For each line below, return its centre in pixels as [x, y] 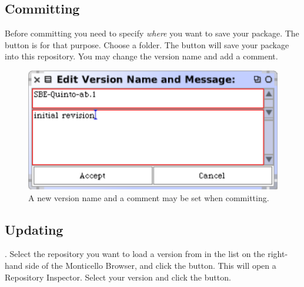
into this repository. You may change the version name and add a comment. [141, 56]
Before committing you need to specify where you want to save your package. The [152, 33]
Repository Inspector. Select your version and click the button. [118, 277]
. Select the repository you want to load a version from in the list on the [135, 254]
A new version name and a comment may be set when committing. [149, 197]
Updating [34, 229]
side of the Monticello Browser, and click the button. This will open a [151, 265]
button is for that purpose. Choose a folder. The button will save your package [147, 44]
